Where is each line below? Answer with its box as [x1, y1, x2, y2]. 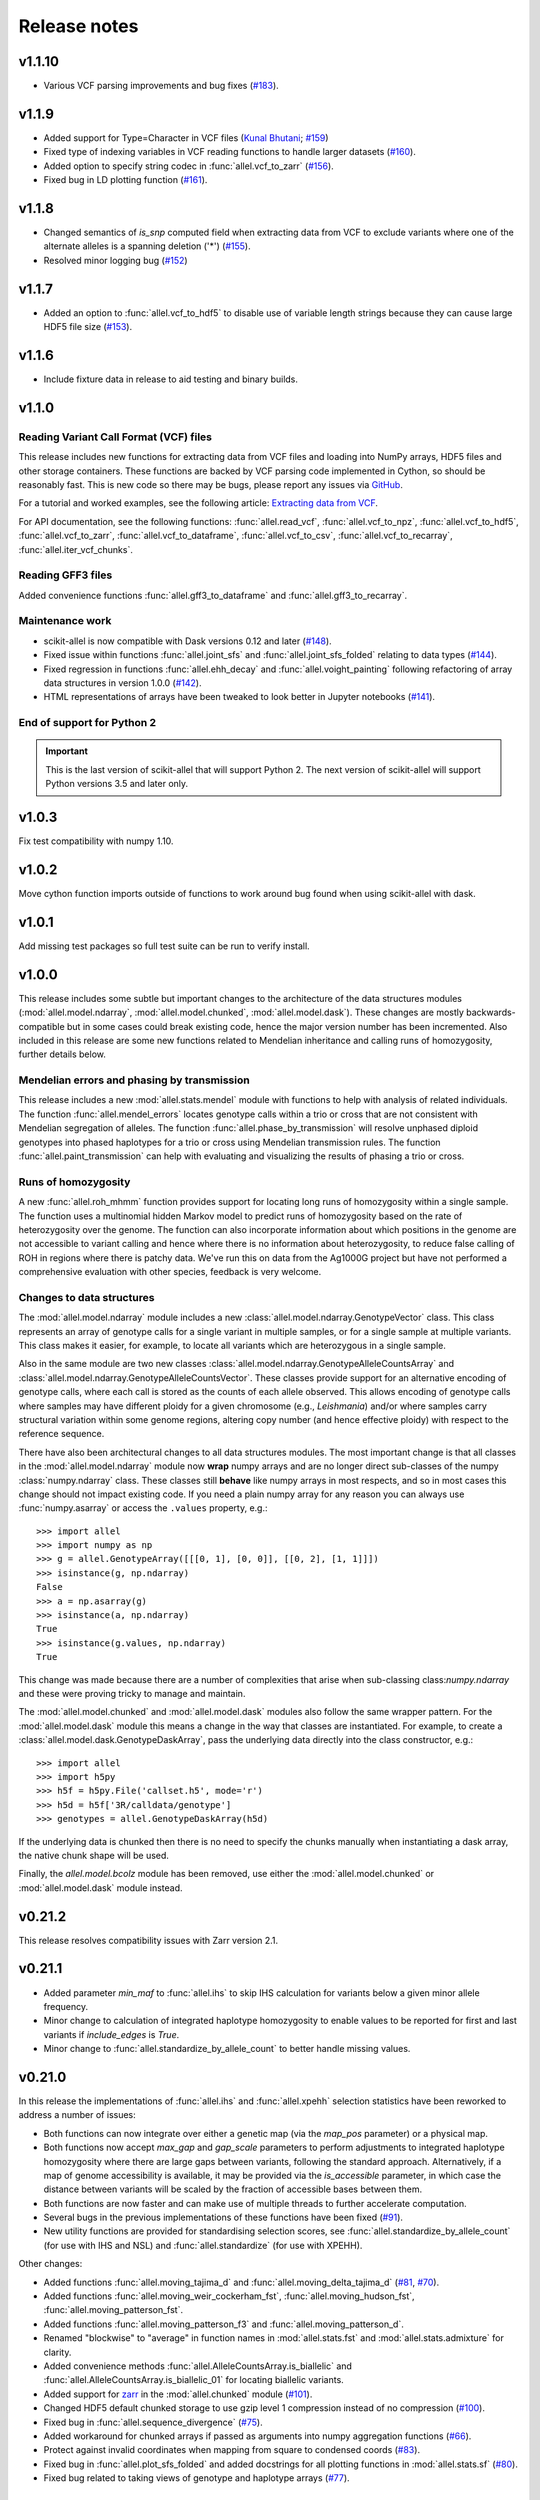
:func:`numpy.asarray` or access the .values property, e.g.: [18, 1502, 268, 1514]
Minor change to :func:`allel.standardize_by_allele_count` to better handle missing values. [43, 2043, 411, 2055]
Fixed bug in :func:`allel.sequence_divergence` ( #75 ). [43, 2416, 264, 2428]
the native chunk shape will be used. [18, 1849, 170, 1861]
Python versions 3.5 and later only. [45, 778, 189, 790]
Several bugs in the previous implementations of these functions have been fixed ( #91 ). [43, 2211, 404, 2224]
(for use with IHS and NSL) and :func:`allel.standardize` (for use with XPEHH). [43, 2239, 363, 2251]
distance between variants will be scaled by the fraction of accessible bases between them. [43, 2183, 423, 2195]
